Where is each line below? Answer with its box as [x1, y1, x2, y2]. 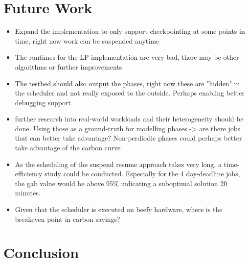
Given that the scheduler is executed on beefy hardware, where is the [15, 204, 223, 214]
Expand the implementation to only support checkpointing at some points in [15, 26, 245, 36]
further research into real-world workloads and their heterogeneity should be [15, 114, 244, 124]
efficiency [15, 168, 43, 179]
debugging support [15, 97, 71, 107]
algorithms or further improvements [15, 61, 122, 71]
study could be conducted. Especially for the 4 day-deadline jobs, [45, 168, 240, 179]
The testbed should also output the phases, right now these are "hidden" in [15, 78, 240, 88]
